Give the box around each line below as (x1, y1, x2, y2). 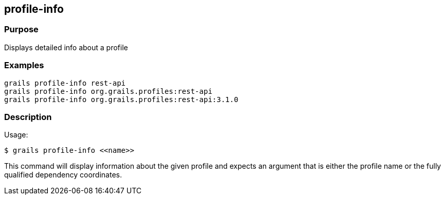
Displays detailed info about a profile (4, 43, 128, 52)
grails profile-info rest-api (4, 78, 126, 87)
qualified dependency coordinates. (4, 170, 122, 180)
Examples (4, 60, 44, 71)
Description (4, 111, 52, 122)
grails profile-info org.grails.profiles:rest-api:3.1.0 (4, 95, 239, 104)
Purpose (4, 24, 39, 35)
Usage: (4, 130, 28, 140)
